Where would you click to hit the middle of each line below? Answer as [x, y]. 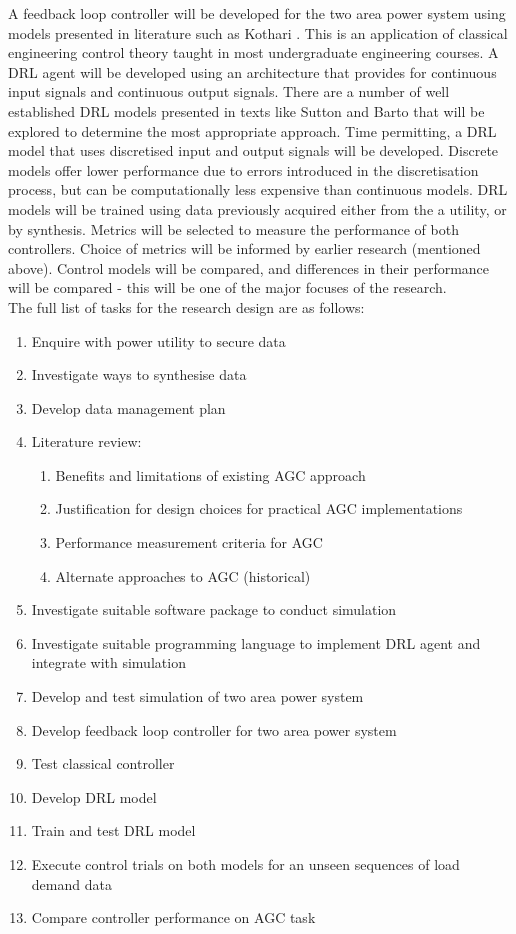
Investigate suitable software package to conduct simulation [214, 609]
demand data [71, 883]
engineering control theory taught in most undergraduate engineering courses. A [253, 52]
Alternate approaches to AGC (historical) [183, 575]
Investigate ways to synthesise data [139, 374]
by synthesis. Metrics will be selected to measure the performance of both [233, 228]
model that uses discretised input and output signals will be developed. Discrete [253, 150]
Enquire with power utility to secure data [158, 340]
